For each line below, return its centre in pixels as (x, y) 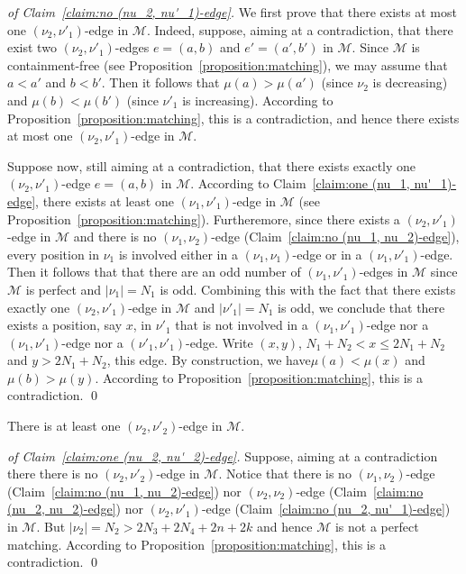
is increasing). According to (258, 100)
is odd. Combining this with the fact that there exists (308, 289)
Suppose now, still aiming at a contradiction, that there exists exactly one (212, 165)
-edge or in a (327, 254)
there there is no (53, 474)
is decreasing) (410, 82)
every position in (54, 254)
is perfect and (64, 289)
